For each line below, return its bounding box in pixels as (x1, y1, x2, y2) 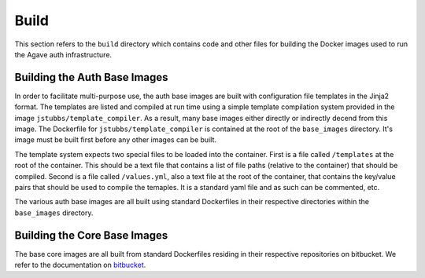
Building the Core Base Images (14, 229, 168, 242)
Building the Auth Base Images (14, 71, 168, 84)
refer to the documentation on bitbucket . (14, 260, 146, 270)
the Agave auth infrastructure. (14, 49, 113, 59)
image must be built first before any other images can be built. (14, 135, 216, 144)
